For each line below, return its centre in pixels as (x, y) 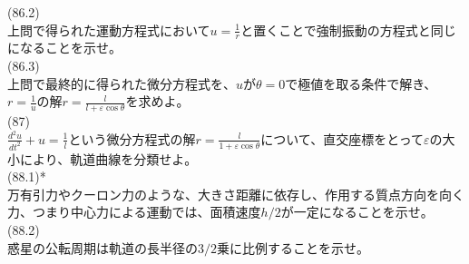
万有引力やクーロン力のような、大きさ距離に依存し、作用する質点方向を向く (236, 194)
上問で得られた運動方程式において (109, 29)
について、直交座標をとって (342, 138)
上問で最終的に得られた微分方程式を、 (122, 83)
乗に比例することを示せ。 (293, 247)
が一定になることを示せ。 (357, 212)
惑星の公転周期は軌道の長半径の (103, 247)
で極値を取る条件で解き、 (361, 83)
